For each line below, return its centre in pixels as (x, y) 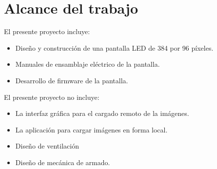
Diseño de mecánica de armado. (63, 162)
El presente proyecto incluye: (47, 31)
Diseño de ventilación (47, 146)
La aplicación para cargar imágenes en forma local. (91, 129)
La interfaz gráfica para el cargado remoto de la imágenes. (102, 113)
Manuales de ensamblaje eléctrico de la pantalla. (88, 64)
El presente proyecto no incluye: (52, 97)
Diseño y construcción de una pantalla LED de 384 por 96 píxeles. (114, 47)
